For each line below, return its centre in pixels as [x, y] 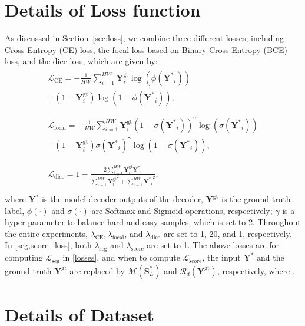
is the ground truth [256, 199]
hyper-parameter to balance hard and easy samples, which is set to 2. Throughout [153, 222]
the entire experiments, [46, 233]
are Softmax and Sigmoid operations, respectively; [182, 210]
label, [15, 210]
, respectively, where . [256, 270]
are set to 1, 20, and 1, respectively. [228, 233]
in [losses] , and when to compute [121, 257]
